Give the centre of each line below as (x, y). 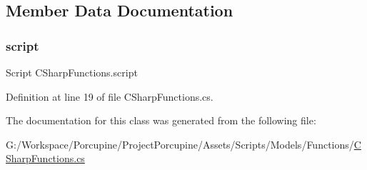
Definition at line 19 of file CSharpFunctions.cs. (110, 96)
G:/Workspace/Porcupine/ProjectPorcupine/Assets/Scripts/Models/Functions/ (180, 144)
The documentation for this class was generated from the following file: (161, 120)
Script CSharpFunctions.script (72, 72)
